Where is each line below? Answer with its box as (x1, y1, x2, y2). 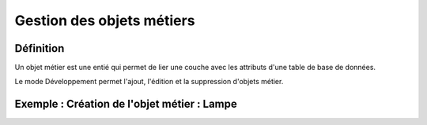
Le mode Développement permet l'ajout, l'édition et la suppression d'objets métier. (14, 77, 284, 86)
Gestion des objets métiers (14, 12, 195, 29)
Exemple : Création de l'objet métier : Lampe (14, 97, 237, 111)
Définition (14, 42, 65, 55)
